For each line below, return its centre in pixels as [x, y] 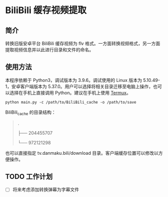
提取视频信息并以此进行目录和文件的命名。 [49, 50]
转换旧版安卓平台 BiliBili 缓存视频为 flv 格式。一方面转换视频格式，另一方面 [83, 43]
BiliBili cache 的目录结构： [31, 113]
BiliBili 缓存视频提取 [46, 10]
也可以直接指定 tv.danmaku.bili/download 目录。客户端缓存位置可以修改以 [82, 153]
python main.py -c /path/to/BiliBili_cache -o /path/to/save [71, 102]
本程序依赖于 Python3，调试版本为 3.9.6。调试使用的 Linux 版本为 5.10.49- [83, 80]
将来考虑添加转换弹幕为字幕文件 [46, 189]
